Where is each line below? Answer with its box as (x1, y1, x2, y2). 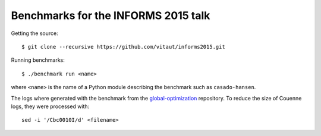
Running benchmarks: (11, 56, 65, 64)
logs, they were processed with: (11, 103, 90, 110)
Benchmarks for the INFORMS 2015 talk (11, 9, 210, 22)
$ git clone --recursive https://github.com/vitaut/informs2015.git (21, 43, 225, 50)
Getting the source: (11, 30, 59, 37)
